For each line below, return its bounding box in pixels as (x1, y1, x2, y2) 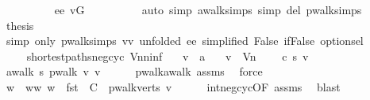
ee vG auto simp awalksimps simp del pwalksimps (54, 2, 362, 17)
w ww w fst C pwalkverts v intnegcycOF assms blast (6, 78, 341, 94)
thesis (6, 17, 34, 33)
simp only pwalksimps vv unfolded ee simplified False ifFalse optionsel (6, 32, 364, 49)
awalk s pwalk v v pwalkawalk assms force (6, 63, 263, 80)
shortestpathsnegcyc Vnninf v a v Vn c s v (26, 47, 309, 64)
